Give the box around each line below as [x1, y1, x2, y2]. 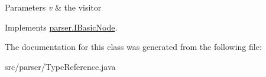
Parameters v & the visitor [5, 1, 102, 13]
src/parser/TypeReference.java [5, 60, 116, 72]
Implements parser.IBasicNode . [5, 21, 118, 33]
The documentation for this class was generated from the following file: [5, 41, 262, 53]
